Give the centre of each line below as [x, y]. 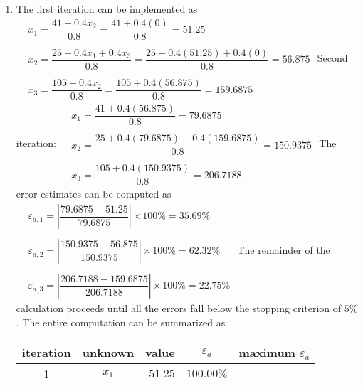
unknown [108, 353]
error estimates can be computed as [94, 194]
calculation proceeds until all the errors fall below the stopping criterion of [179, 308]
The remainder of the [284, 250]
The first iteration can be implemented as [107, 9]
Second [332, 57]
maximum [267, 353]
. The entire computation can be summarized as [121, 322]
